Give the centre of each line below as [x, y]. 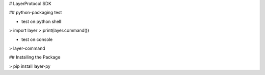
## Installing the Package [35, 57]
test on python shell [41, 21]
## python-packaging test [36, 13]
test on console [37, 39]
